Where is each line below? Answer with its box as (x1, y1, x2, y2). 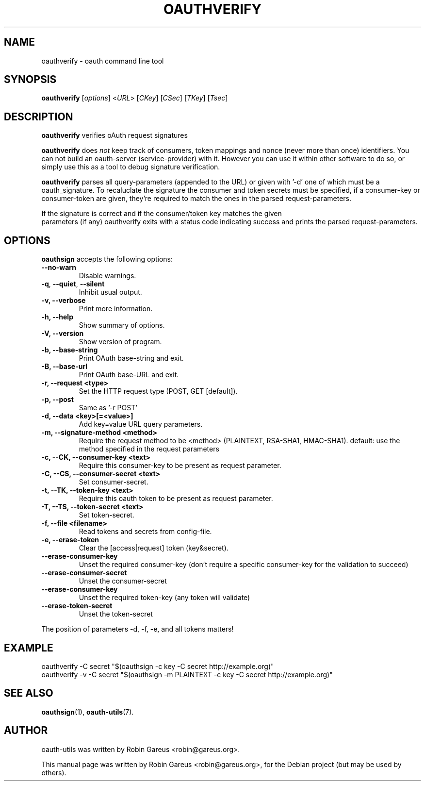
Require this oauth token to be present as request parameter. (79, 494, 273, 503)
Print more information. (79, 304, 153, 313)
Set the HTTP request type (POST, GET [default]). (79, 387, 238, 396)
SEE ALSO (4, 687, 53, 700)
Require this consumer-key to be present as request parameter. (79, 461, 281, 470)
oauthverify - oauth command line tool (41, 56, 164, 65)
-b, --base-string (41, 346, 98, 354)
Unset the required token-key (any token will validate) (79, 593, 250, 602)
